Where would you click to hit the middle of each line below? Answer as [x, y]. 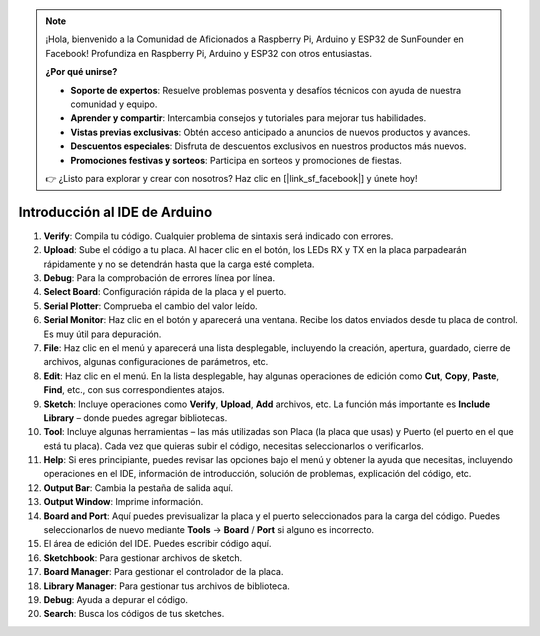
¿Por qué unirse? [81, 72]
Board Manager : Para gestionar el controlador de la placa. [163, 572]
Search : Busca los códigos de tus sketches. [134, 614]
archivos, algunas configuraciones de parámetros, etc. [156, 362]
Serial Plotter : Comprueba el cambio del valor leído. [151, 306]
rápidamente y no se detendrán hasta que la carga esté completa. [179, 264]
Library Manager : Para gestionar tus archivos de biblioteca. [166, 586]
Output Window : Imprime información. [123, 502]
